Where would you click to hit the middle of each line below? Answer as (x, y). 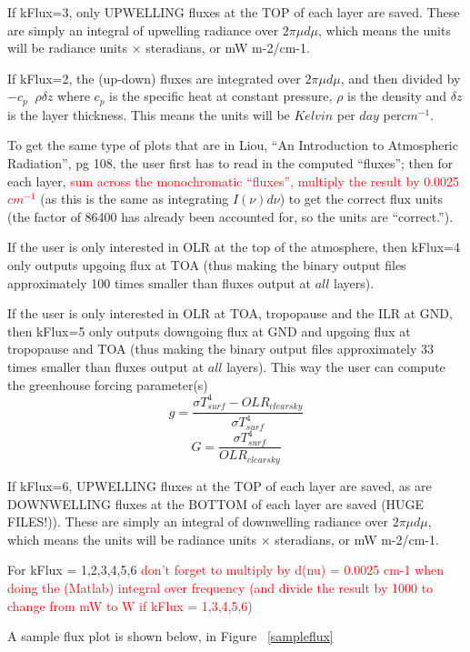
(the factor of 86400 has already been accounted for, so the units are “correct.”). (230, 216)
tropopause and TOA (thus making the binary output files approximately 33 (221, 349)
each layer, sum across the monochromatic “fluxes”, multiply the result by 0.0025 (234, 181)
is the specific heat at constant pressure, (221, 96)
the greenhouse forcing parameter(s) (108, 384)
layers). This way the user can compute (336, 366)
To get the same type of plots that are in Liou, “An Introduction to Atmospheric (233, 145)
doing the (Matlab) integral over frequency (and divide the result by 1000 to (220, 587)
